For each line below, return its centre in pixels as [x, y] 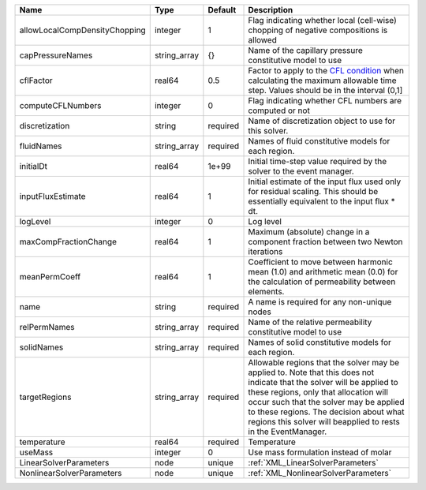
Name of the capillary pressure [305, 50]
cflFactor [36, 80]
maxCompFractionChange [68, 242]
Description [271, 10]
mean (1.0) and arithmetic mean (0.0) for [323, 272]
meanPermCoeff [50, 277]
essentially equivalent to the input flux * [321, 201]
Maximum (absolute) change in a [309, 232]
